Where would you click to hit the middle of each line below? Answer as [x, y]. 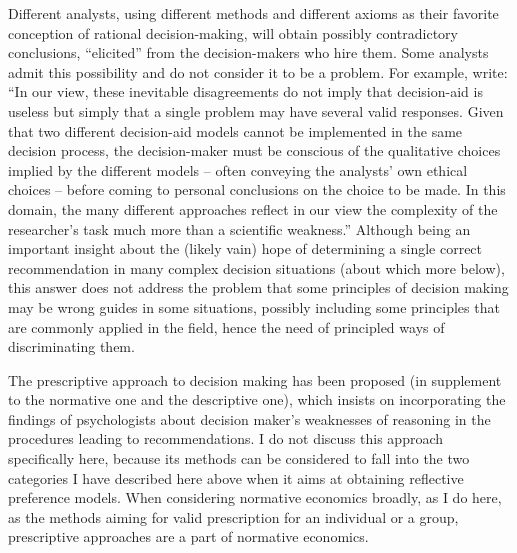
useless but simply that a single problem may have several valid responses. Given [256, 110]
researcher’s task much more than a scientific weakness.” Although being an [239, 228]
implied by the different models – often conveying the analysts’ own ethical [238, 169]
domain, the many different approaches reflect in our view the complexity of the [253, 208]
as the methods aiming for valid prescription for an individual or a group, [233, 516]
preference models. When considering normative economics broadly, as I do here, [255, 497]
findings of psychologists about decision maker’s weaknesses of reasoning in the [249, 418]
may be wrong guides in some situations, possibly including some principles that [254, 306]
